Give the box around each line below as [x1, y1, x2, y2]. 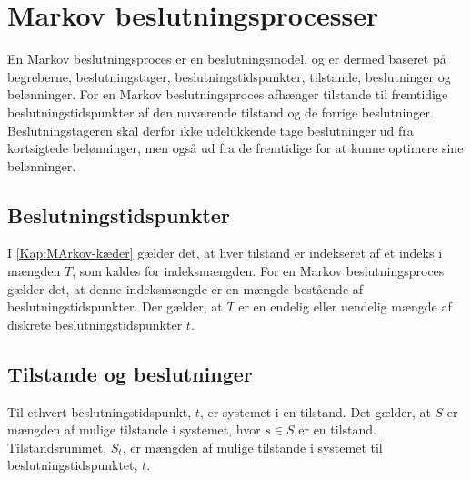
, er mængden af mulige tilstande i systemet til [122, 437, 383, 456]
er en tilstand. [298, 420, 376, 439]
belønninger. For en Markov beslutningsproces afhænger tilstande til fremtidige [7, 85, 448, 104]
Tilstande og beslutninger [7, 359, 253, 387]
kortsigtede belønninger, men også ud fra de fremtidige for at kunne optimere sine [7, 138, 464, 158]
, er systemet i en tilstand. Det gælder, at [199, 402, 431, 421]
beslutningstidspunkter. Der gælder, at [7, 297, 223, 316]
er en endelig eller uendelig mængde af [238, 297, 452, 316]
